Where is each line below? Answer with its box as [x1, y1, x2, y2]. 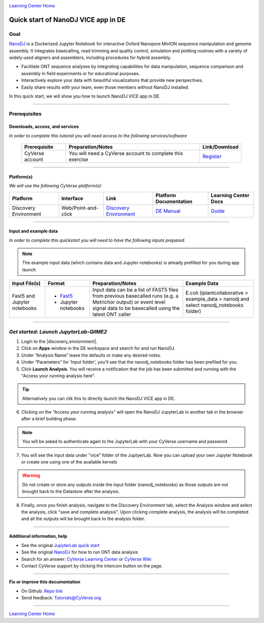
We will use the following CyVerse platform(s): [9, 183, 103, 189]
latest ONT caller [92, 311, 132, 318]
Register [202, 153, 222, 160]
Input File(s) [12, 280, 41, 287]
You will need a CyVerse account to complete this [68, 150, 183, 157]
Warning [22, 472, 40, 478]
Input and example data [9, 228, 58, 234]
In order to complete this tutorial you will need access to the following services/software [9, 132, 187, 138]
